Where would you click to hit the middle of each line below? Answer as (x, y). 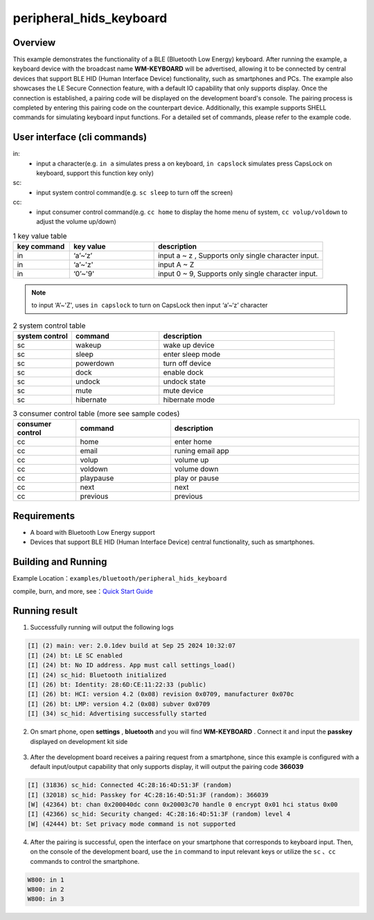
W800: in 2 (46, 890)
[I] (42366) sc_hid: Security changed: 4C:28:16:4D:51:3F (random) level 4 (159, 814)
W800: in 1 (46, 879)
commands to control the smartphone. (85, 861)
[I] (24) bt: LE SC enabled (75, 655)
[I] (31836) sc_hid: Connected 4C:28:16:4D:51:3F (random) (130, 785)
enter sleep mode (192, 354)
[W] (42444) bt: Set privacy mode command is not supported (132, 824)
